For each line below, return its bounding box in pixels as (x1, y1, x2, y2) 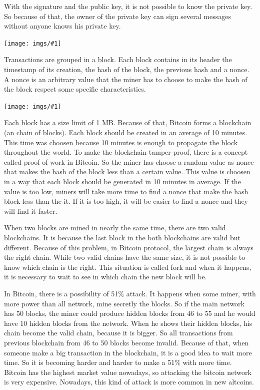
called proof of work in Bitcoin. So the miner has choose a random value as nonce (4, 156, 254, 167)
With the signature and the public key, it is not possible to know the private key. (4, 1, 252, 11)
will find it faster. (4, 205, 57, 216)
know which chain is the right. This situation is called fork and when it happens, (4, 261, 251, 272)
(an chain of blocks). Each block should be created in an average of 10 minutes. (4, 127, 247, 138)
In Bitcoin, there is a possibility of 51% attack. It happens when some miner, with (4, 288, 256, 298)
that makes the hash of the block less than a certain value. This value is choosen (4, 166, 250, 177)
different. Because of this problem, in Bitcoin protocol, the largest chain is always (4, 242, 253, 252)
